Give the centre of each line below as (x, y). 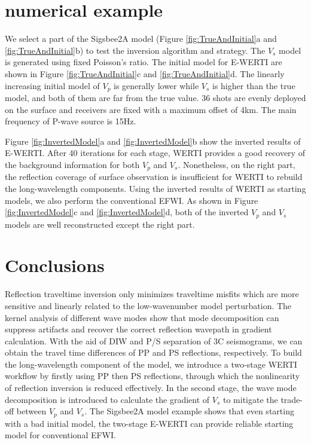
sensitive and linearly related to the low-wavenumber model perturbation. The (148, 305)
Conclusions (55, 265)
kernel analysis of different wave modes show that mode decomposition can (142, 317)
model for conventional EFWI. (60, 435)
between (31, 411)
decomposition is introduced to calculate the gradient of (107, 399)
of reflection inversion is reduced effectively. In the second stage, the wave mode (151, 388)
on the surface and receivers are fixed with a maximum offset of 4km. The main (151, 109)
